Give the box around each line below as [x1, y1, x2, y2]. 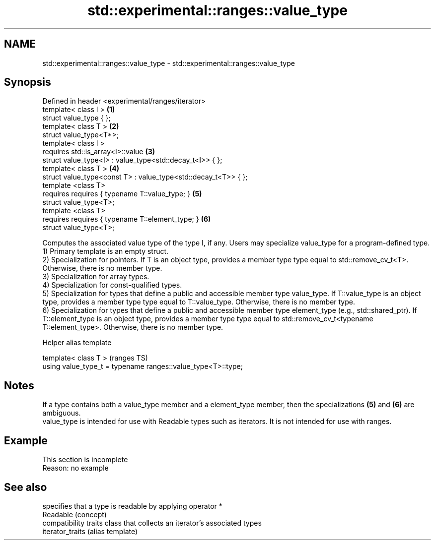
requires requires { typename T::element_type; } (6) [42, 215, 211, 224]
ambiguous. [42, 409, 81, 418]
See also [4, 481, 47, 493]
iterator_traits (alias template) [42, 527, 138, 536]
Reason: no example [42, 464, 109, 473]
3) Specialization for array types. [42, 272, 149, 281]
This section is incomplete [42, 455, 128, 464]
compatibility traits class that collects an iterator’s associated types [42, 518, 262, 527]
